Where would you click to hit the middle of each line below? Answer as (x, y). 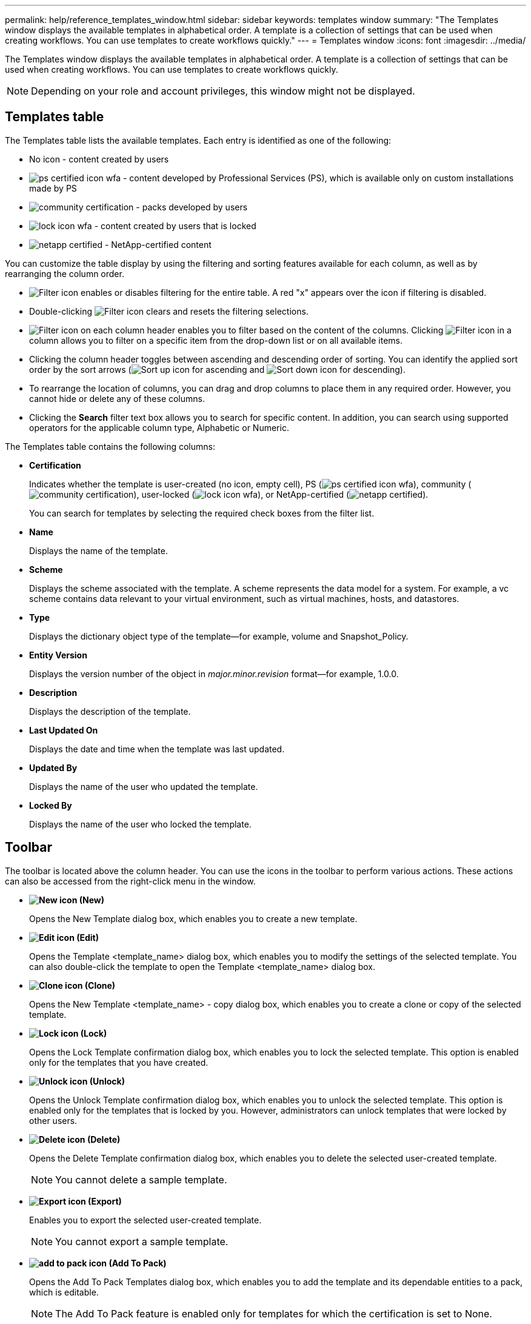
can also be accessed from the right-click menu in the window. (130, 881)
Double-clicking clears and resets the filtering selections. (169, 311)
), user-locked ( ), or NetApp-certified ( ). (281, 494)
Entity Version (58, 655)
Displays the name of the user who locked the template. (140, 824)
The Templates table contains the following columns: (110, 446)
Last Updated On (64, 730)
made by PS (53, 188)
